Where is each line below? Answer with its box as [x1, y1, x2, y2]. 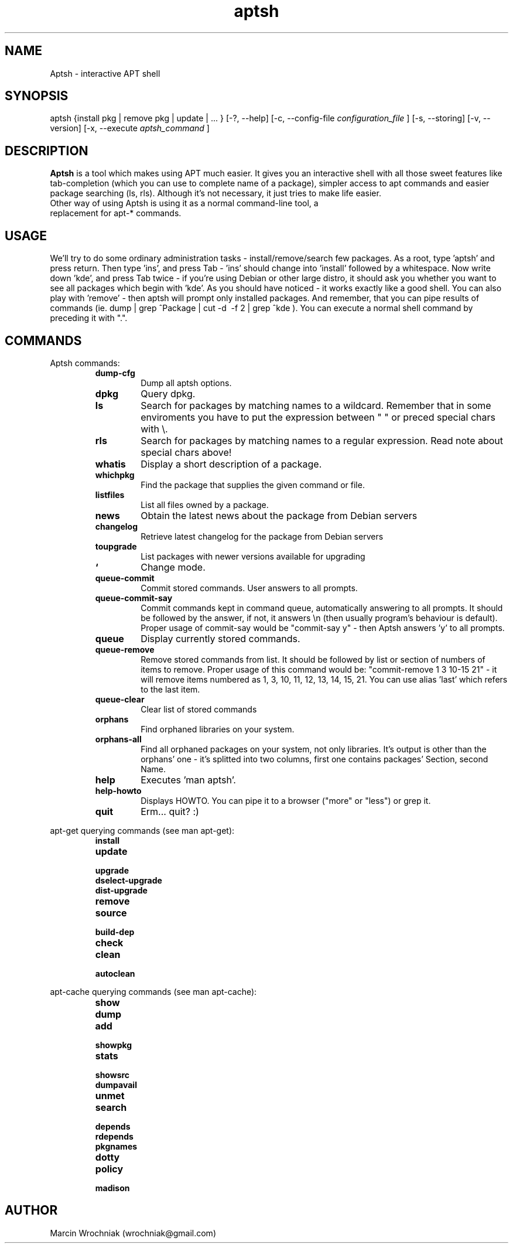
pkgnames [95, 1141, 138, 1151]
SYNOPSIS [5, 88, 69, 104]
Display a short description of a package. [141, 458, 322, 470]
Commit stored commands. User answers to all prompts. [141, 582, 358, 593]
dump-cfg [95, 367, 135, 378]
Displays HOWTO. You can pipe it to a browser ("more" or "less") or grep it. [141, 795, 431, 806]
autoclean [95, 968, 135, 978]
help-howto [95, 785, 142, 796]
